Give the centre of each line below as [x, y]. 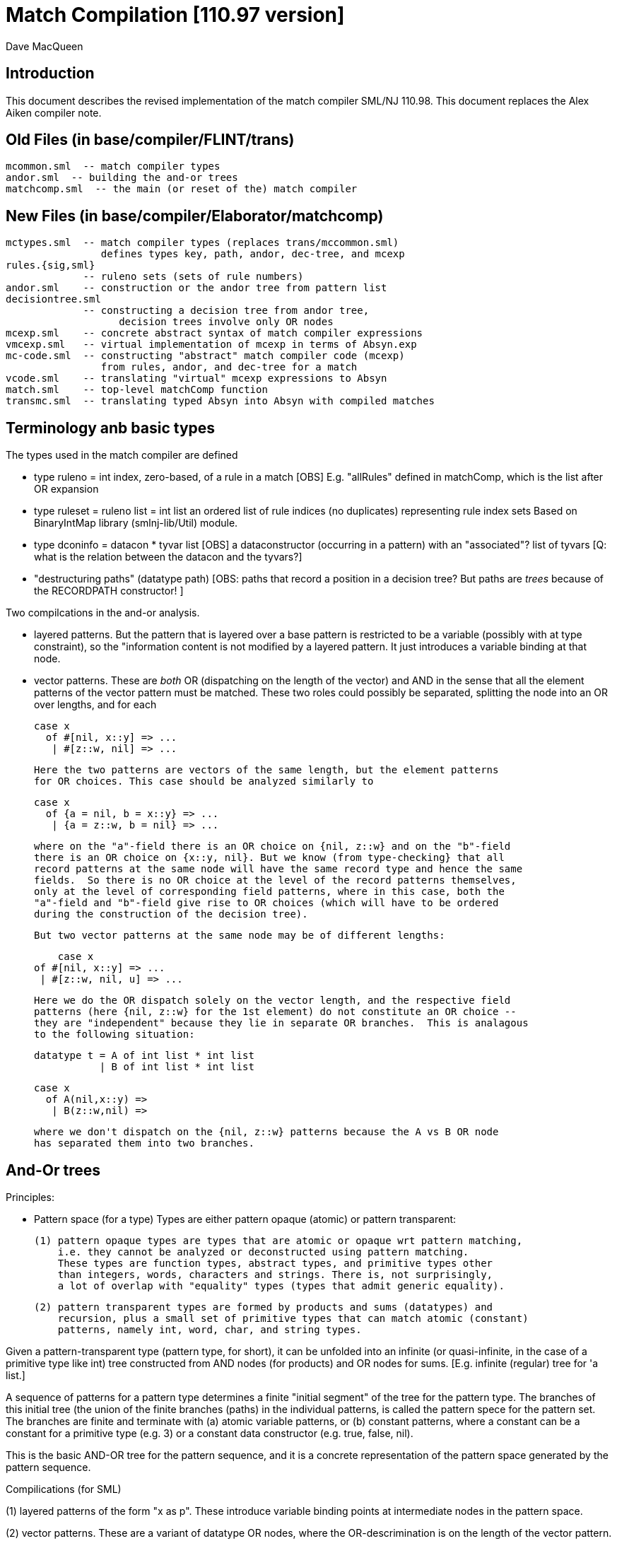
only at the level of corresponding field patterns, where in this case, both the [269, 892]
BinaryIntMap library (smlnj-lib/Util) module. [136, 523]
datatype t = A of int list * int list [144, 1056]
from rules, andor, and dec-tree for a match [229, 367]
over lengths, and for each [95, 705]
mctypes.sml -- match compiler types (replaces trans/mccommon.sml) [202, 243]
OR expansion [66, 489]
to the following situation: [114, 1035]
